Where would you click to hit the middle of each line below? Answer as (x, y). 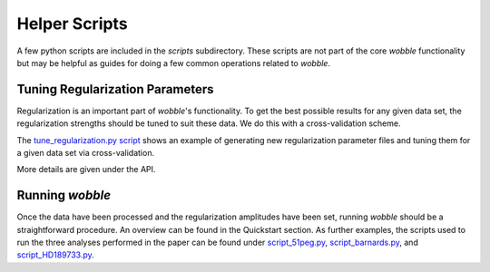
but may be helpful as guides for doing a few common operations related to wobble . (174, 63)
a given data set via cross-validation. (85, 153)
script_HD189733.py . (55, 255)
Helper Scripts (72, 24)
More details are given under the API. (86, 170)
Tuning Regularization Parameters (115, 89)
